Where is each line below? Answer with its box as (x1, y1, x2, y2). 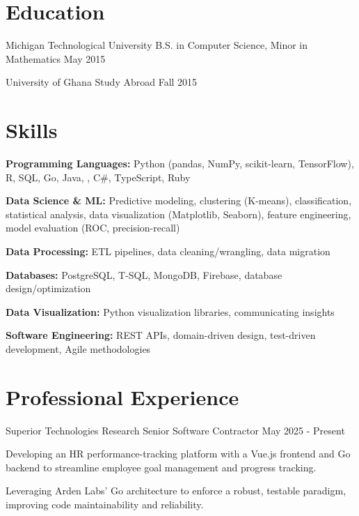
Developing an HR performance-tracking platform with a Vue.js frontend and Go (6, 446, 351, 461)
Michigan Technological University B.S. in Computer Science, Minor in (6, 38, 308, 52)
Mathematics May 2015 (6, 51, 106, 66)
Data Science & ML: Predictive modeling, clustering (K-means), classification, (6, 193, 352, 208)
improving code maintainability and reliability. (6, 497, 204, 512)
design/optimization (6, 281, 91, 296)
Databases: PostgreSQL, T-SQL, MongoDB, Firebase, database (6, 267, 282, 282)
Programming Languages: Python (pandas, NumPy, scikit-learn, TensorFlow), (6, 156, 354, 171)
